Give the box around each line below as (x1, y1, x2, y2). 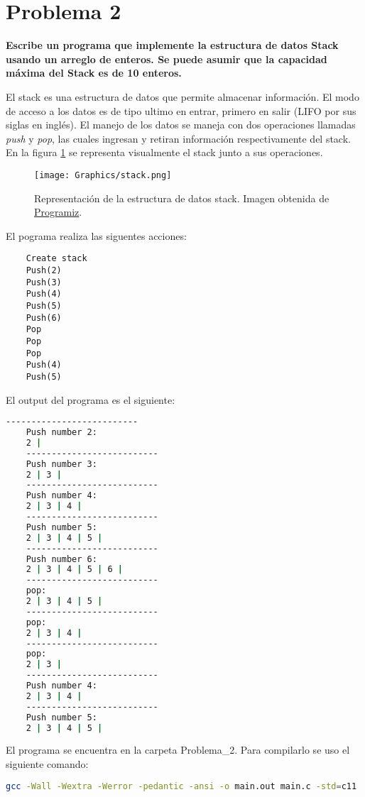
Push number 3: (26, 458, 97, 469)
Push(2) (26, 265, 62, 275)
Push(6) (26, 312, 62, 323)
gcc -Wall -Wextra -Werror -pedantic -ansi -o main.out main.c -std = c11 (6, 781, 357, 791)
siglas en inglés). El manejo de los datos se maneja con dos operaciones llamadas (6, 117, 356, 132)
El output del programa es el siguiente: (6, 392, 175, 407)
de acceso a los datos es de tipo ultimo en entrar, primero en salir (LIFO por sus (6, 103, 356, 118)
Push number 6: (26, 554, 97, 564)
